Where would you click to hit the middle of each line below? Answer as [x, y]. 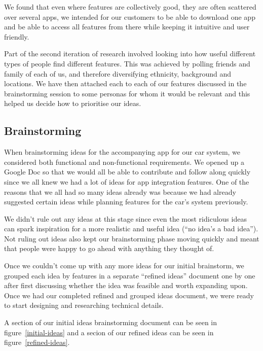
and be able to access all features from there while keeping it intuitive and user [127, 27]
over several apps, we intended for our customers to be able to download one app [130, 16]
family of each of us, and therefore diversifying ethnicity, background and [118, 73]
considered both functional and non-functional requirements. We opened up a [124, 162]
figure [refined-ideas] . [37, 342]
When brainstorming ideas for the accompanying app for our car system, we [122, 152]
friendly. [17, 36]
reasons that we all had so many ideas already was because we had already [120, 191]
